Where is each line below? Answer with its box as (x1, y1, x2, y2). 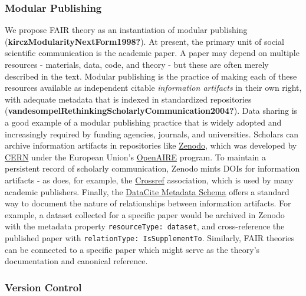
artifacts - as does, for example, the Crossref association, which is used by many (5, 173, 294, 186)
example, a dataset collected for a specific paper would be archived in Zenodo (5, 208, 285, 221)
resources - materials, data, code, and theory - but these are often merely (5, 58, 269, 70)
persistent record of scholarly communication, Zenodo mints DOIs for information (5, 162, 300, 175)
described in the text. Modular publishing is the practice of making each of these (5, 70, 297, 82)
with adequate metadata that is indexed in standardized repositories (5, 93, 252, 105)
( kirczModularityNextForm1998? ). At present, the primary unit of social (5, 35, 284, 47)
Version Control (5, 279, 82, 294)
